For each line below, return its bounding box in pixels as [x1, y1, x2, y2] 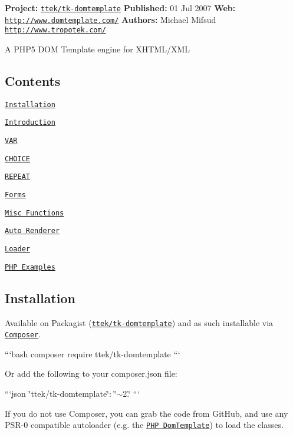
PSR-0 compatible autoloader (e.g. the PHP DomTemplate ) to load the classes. [5, 419, 284, 431]
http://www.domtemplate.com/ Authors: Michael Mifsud [5, 13, 216, 25]
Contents [5, 71, 61, 89]
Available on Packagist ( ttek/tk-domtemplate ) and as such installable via [5, 316, 274, 328]
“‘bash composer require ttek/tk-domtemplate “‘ [5, 347, 180, 360]
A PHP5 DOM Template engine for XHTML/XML [5, 42, 190, 55]
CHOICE [5, 154, 30, 163]
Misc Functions [5, 208, 64, 217]
